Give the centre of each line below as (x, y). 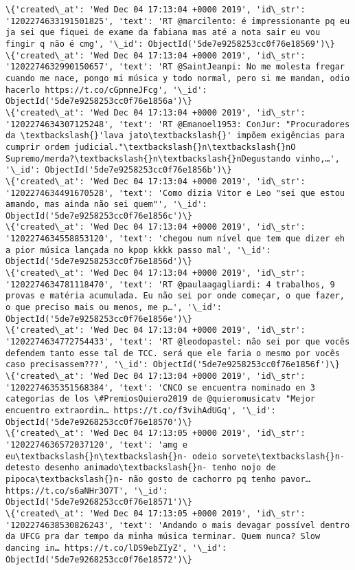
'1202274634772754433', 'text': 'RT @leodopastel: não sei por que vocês (178, 342)
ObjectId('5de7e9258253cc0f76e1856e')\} (99, 319)
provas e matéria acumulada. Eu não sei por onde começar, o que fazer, (175, 296)
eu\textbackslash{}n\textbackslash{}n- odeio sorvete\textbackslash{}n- (175, 456)
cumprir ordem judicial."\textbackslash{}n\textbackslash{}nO (151, 147)
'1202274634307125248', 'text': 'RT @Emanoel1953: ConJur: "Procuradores (178, 124)
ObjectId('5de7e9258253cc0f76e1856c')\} (99, 216)
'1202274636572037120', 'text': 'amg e (96, 445)
